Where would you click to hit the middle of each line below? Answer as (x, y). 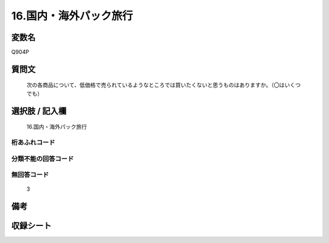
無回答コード (30, 175)
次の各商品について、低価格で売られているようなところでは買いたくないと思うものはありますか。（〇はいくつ (164, 85)
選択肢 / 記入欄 (39, 111)
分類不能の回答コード (43, 159)
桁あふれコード (33, 143)
